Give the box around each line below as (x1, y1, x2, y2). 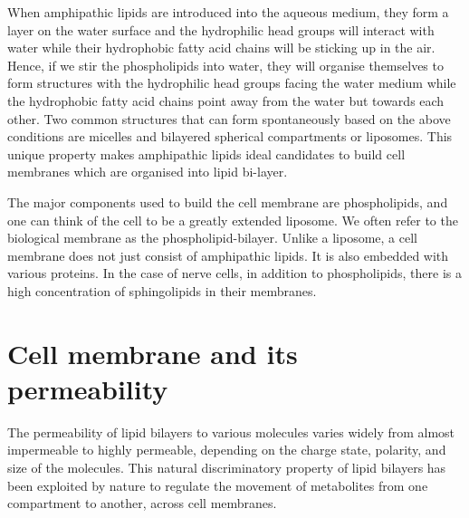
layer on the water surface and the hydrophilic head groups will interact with (7, 20, 435, 39)
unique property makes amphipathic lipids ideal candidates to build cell (7, 144, 406, 163)
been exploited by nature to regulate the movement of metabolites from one (7, 475, 428, 494)
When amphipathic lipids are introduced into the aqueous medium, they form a (7, 3, 449, 21)
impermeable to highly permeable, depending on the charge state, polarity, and (7, 440, 446, 459)
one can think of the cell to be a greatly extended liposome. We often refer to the (7, 210, 458, 229)
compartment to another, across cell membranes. (7, 494, 277, 513)
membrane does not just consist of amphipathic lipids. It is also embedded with (7, 245, 449, 264)
